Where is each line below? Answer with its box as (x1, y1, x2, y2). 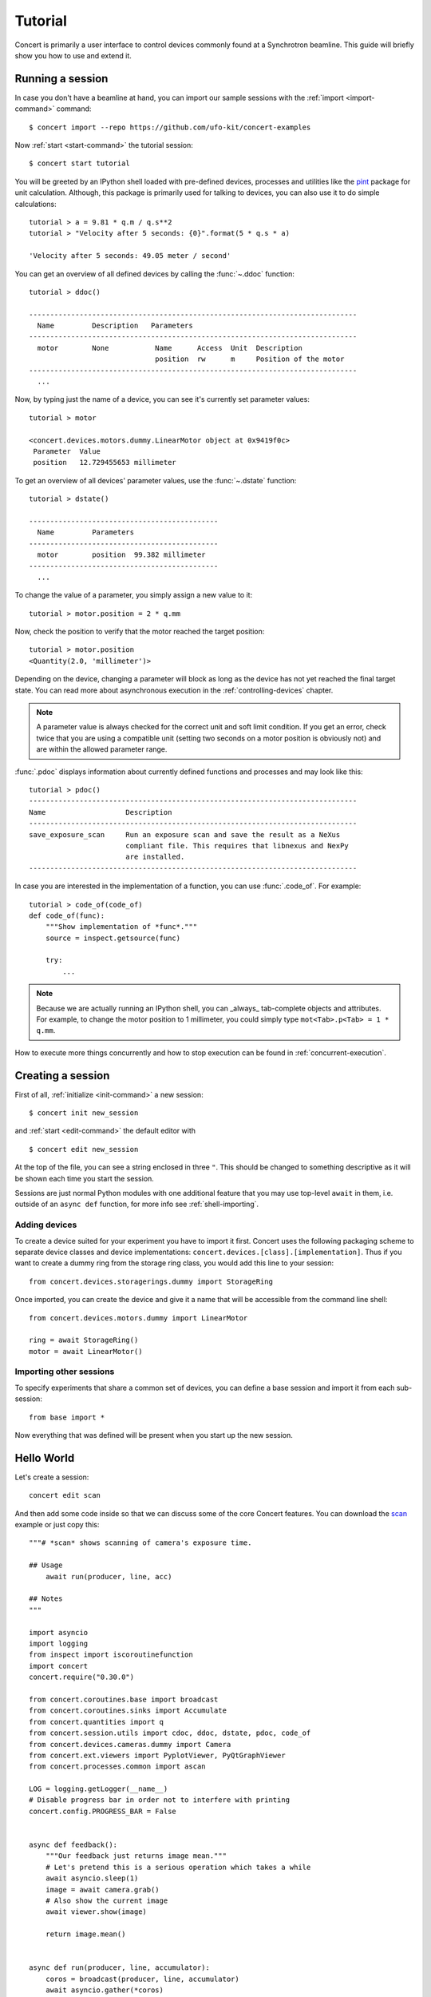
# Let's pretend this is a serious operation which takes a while (45, 1862, 311, 1872)
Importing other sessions (14, 1366, 115, 1377)
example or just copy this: (14, 1520, 100, 1530)
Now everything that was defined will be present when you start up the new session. (14, 1431, 293, 1440)
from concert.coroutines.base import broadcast (29, 1694, 219, 1704)
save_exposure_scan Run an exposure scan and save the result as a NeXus (29, 830, 341, 839)
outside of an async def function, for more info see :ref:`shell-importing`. (14, 1199, 259, 1209)
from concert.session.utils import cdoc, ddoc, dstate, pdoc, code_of (29, 1729, 311, 1737)
